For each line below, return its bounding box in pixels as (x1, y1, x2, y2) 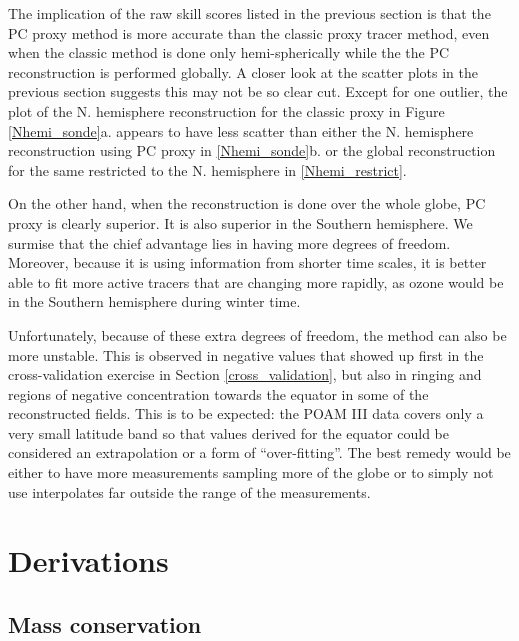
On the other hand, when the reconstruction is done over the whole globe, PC (8, 193, 486, 214)
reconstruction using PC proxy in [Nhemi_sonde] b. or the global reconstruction (8, 140, 496, 161)
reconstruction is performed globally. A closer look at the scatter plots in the (8, 61, 479, 82)
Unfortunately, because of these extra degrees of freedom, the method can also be (8, 324, 507, 345)
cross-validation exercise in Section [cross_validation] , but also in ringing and (8, 364, 482, 385)
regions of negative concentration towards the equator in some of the (8, 383, 429, 404)
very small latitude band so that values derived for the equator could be (8, 422, 450, 443)
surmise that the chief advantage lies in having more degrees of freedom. (8, 232, 451, 253)
